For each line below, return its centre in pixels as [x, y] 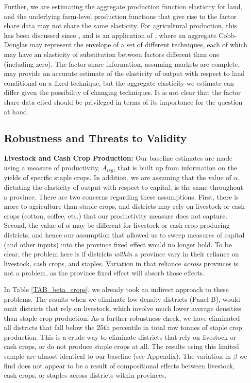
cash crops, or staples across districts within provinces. [85, 375]
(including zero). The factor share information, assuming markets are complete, [122, 64]
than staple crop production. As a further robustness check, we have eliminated [122, 318]
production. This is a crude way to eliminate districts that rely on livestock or [120, 337]
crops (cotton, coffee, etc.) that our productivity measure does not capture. [116, 215]
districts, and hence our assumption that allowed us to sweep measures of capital [124, 234]
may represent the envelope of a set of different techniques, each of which [139, 45]
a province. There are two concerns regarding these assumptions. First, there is [121, 196]
